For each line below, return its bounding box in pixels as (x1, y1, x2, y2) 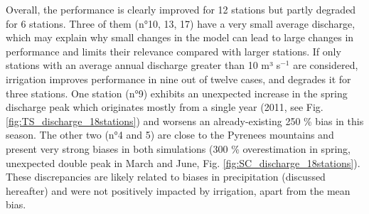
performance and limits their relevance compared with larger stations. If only (6, 43, 341, 58)
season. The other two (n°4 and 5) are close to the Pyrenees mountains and (6, 127, 334, 142)
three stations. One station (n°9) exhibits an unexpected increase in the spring (6, 85, 348, 100)
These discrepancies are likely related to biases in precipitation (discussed (6, 169, 326, 184)
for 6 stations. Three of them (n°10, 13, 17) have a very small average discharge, (6, 16, 355, 31)
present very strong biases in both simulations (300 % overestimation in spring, (6, 141, 351, 156)
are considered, (293, 58, 358, 73)
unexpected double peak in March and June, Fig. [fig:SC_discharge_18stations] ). (6, 155, 360, 170)
